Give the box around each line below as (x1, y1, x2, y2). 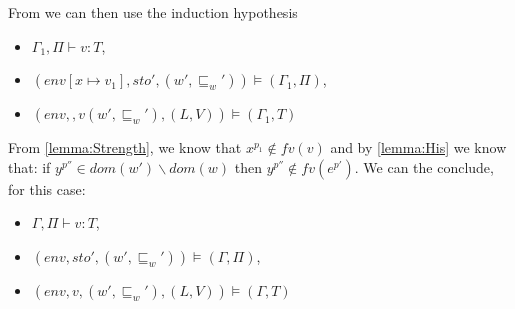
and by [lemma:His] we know (330, 137, 507, 158)
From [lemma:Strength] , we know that (8, 137, 242, 158)
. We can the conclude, (354, 156, 494, 177)
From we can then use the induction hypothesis (8, 2, 298, 22)
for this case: (8, 178, 86, 199)
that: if (8, 156, 51, 177)
